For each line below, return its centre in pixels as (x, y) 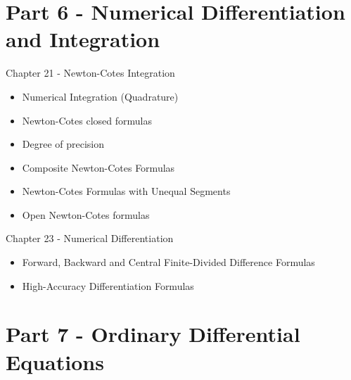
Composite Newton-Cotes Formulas (98, 167)
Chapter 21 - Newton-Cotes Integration (90, 73)
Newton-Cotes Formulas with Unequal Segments (126, 191)
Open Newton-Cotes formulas (86, 214)
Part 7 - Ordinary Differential (153, 334)
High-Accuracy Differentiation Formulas (108, 285)
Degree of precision (63, 144)
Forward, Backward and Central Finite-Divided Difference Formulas (168, 262)
